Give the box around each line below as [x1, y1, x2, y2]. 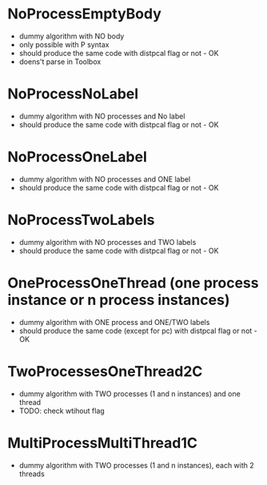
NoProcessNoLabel [7, 85, 139, 103]
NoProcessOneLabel [7, 148, 147, 166]
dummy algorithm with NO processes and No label [18, 111, 185, 121]
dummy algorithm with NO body [18, 31, 125, 41]
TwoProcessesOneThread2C [7, 362, 203, 380]
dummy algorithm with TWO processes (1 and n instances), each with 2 [18, 460, 255, 470]
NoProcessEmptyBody [7, 5, 161, 23]
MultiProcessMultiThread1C [7, 434, 197, 452]
